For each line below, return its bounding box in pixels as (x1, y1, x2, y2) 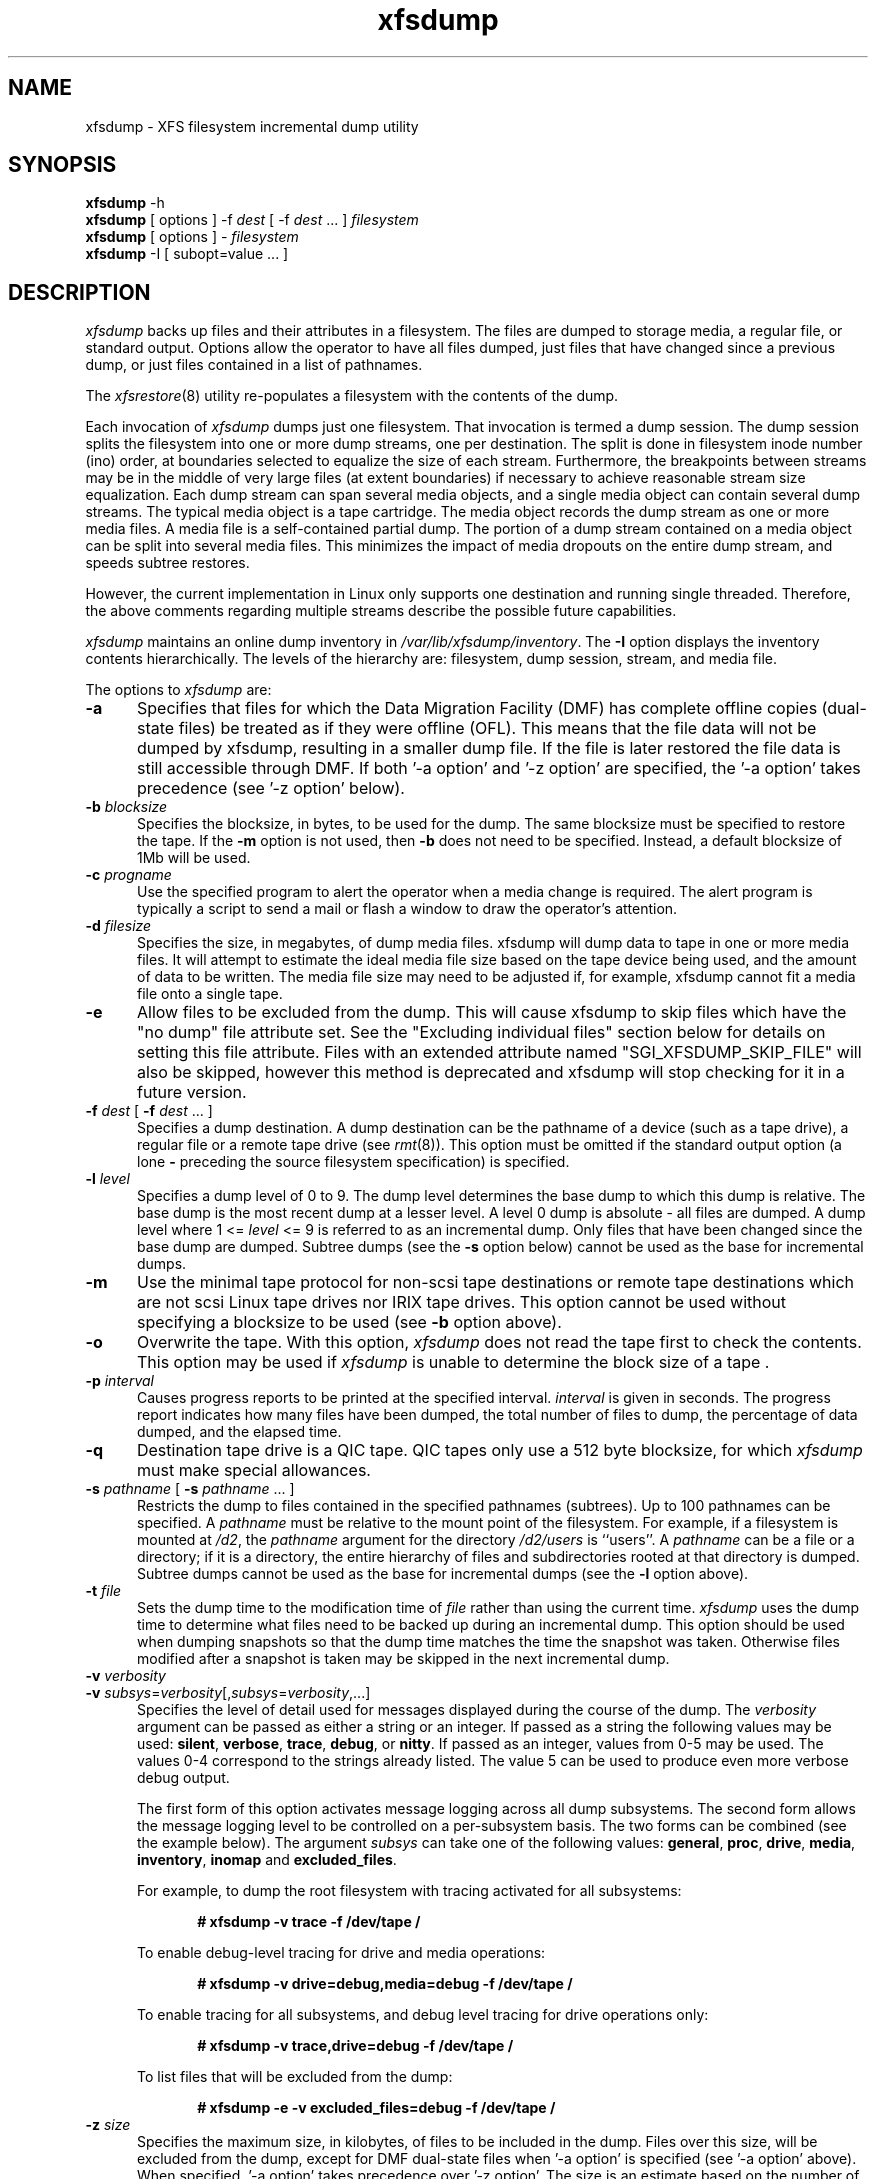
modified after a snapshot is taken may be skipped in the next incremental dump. (137, 1650, 670, 1668)
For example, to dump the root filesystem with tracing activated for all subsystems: (137, 1882, 682, 1900)
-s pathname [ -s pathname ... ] (85, 1480, 295, 1498)
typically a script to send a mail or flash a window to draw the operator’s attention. (137, 900, 678, 918)
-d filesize (85, 917, 152, 935)
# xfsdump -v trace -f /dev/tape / (197, 1913, 421, 1931)
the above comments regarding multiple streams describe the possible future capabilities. (85, 602, 677, 620)
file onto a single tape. (137, 985, 283, 1003)
